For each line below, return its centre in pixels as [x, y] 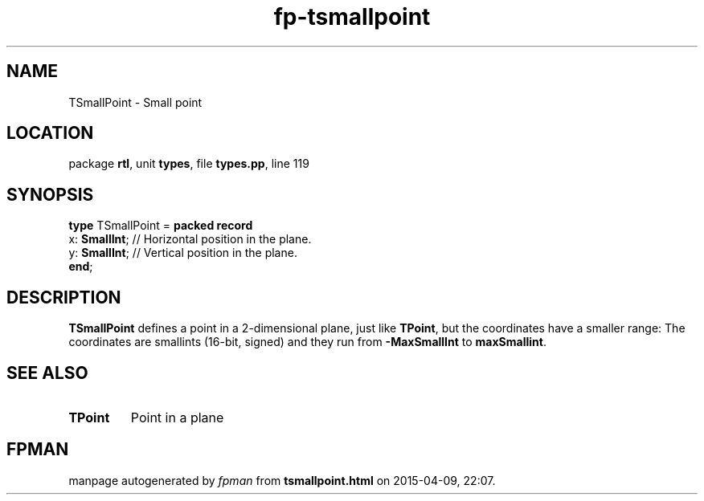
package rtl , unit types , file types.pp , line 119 [189, 164]
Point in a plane [177, 417]
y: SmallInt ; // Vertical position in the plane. [183, 253]
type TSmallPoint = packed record [161, 226]
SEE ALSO [47, 373]
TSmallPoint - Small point [135, 102]
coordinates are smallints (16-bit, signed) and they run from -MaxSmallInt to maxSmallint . [307, 342]
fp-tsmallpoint [352, 17]
